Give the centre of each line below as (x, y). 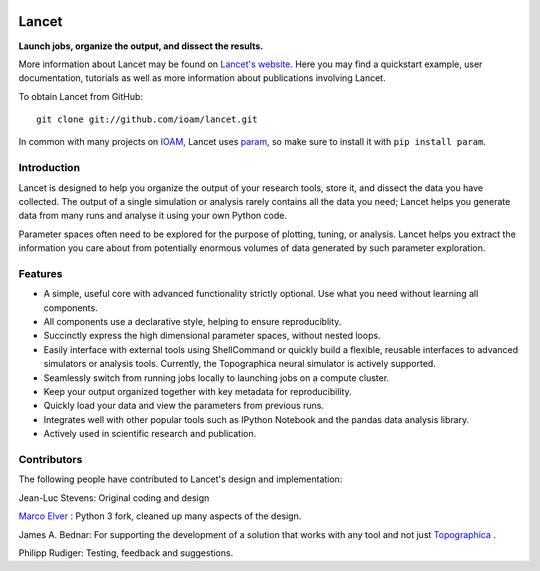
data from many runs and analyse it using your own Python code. (152, 216)
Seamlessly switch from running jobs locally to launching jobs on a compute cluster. (216, 377)
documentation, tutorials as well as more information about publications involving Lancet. (202, 78)
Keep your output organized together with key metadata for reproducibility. (197, 392)
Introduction (49, 168)
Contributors (50, 459)
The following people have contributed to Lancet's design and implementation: (180, 479)
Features (40, 273)
